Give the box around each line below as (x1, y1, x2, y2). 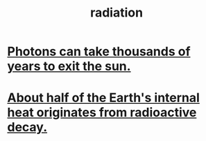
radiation (89, 5, 144, 21)
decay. (7, 120, 47, 135)
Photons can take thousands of (7, 44, 191, 59)
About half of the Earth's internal (7, 90, 200, 106)
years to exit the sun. (7, 59, 131, 74)
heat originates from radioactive (7, 105, 197, 120)
